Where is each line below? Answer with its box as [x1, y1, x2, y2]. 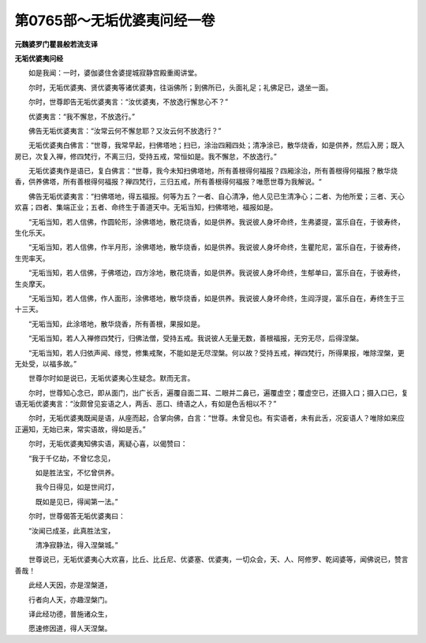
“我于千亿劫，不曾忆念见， [28, 453, 115, 463]
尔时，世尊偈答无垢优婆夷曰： [28, 511, 125, 521]
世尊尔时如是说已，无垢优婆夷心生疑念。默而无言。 [28, 374, 195, 383]
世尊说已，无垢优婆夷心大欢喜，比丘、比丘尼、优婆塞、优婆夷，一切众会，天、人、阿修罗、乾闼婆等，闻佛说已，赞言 [28, 555, 409, 564]
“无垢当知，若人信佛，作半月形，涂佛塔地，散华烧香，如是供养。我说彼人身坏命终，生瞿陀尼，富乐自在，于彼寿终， [28, 243, 405, 252]
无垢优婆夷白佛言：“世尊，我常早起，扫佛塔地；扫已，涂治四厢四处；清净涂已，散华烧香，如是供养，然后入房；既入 [28, 140, 405, 150]
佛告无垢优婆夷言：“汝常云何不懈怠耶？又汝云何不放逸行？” [28, 126, 222, 136]
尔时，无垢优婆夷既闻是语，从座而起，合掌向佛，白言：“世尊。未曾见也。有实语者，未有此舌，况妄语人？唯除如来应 [28, 414, 405, 423]
